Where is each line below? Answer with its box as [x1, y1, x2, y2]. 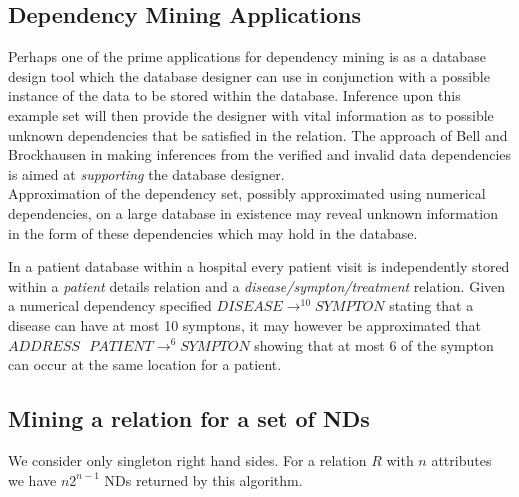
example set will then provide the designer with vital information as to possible [8, 104, 494, 125]
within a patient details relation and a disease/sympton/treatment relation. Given [8, 275, 506, 296]
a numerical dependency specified [8, 295, 212, 316]
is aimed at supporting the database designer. [8, 163, 285, 184]
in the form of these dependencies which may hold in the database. [8, 222, 418, 243]
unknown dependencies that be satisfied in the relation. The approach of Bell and [8, 124, 508, 145]
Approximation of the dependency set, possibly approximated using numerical [8, 183, 486, 204]
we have [8, 469, 57, 490]
